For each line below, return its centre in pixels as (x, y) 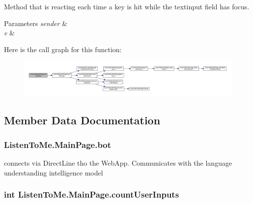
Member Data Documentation (82, 120)
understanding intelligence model (54, 172)
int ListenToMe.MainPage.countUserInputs (92, 194)
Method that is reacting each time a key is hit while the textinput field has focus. (127, 6)
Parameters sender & (36, 23)
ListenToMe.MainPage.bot (58, 144)
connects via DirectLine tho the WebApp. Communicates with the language (118, 163)
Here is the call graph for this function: (63, 49)
